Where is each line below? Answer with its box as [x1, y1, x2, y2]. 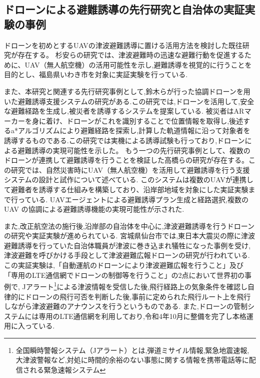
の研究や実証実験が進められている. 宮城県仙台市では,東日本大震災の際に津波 [4, 230, 255, 241]
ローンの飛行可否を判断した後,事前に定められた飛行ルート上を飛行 [31, 291, 251, 301]
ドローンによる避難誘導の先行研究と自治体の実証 [4, 2, 245, 17]
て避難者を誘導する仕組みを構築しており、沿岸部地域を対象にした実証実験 [4, 184, 248, 194]
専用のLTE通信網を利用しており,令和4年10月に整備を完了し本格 [38, 310, 246, 321]
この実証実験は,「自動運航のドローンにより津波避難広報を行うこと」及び [4, 260, 243, 270]
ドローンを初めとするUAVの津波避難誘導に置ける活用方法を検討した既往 [4, 40, 242, 50]
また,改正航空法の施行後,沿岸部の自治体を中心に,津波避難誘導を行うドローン [4, 220, 254, 231]
